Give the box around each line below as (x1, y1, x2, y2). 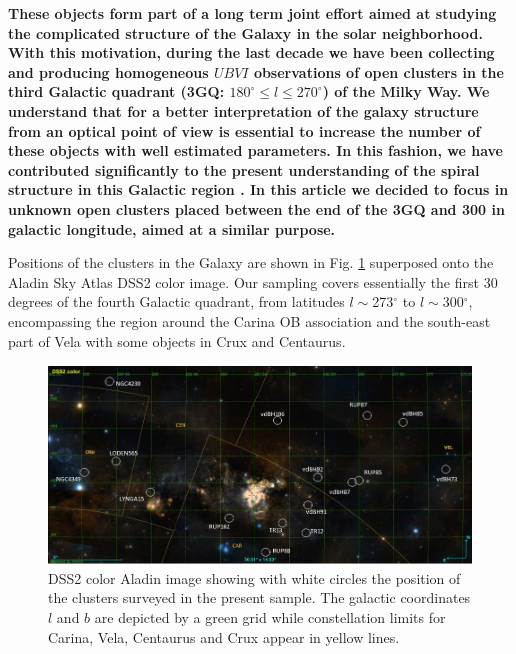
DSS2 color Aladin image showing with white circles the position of (48, 567, 461, 588)
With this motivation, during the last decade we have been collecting (8, 42, 495, 63)
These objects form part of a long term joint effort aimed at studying (8, 3, 497, 23)
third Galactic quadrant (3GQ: (8, 81, 225, 102)
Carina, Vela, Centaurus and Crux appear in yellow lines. (48, 626, 400, 647)
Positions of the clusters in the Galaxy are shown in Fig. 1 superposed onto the (8, 252, 494, 273)
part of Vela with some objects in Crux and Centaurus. (8, 330, 346, 351)
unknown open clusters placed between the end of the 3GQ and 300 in (8, 198, 505, 219)
